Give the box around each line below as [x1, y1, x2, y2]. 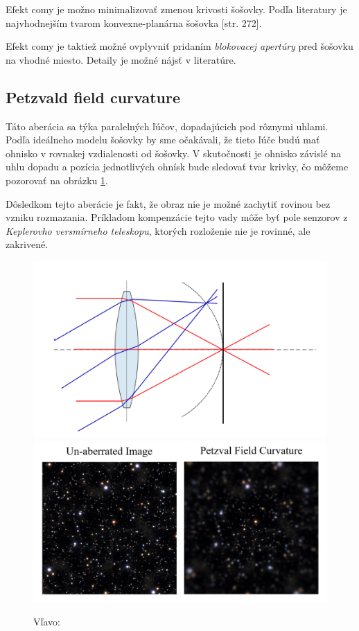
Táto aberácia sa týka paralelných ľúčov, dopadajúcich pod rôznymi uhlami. [6, 118, 329, 133]
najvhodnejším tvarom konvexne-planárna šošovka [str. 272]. [6, 15, 262, 30]
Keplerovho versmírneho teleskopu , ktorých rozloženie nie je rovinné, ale [6, 223, 310, 238]
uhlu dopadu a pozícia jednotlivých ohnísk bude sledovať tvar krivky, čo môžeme [6, 159, 349, 174]
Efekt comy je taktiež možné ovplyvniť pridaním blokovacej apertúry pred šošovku [6, 39, 353, 53]
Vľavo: [33, 614, 60, 628]
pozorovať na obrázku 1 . [6, 172, 108, 187]
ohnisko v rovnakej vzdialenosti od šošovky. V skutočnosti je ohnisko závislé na [6, 145, 342, 160]
